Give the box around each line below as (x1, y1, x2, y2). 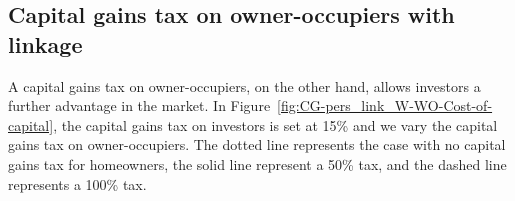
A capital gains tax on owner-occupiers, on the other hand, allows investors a (8, 75, 481, 96)
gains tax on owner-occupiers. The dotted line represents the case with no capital (8, 134, 506, 155)
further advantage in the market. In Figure (8, 95, 271, 116)
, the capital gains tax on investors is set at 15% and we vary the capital (53, 114, 498, 135)
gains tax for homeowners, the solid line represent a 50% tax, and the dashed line (8, 153, 507, 174)
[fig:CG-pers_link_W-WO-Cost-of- (277, 95, 493, 116)
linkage (8, 28, 83, 59)
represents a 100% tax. (8, 173, 147, 194)
